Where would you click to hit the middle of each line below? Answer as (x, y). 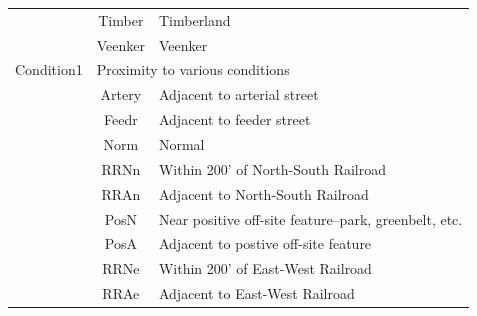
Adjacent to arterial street (238, 94)
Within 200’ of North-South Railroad (272, 168)
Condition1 (49, 69)
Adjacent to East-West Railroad (256, 293)
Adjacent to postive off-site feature (265, 243)
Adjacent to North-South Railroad (263, 193)
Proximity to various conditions (193, 69)
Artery (121, 94)
